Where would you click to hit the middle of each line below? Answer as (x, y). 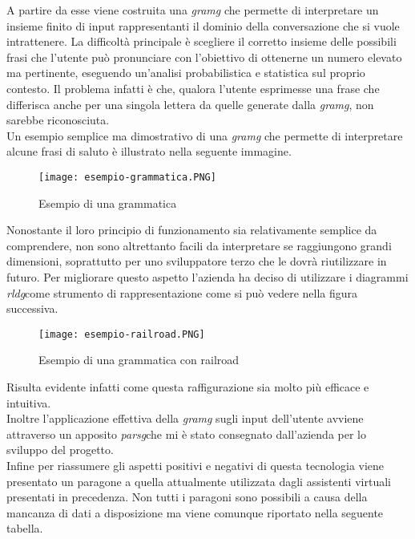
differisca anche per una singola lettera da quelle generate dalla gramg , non (190, 104)
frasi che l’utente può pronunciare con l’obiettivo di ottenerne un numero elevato (204, 57)
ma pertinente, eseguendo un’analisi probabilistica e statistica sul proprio (186, 73)
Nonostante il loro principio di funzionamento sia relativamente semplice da (192, 230)
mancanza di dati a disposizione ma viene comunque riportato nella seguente (195, 512)
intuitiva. (29, 402)
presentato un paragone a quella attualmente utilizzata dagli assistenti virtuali (199, 481)
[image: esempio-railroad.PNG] (122, 334)
